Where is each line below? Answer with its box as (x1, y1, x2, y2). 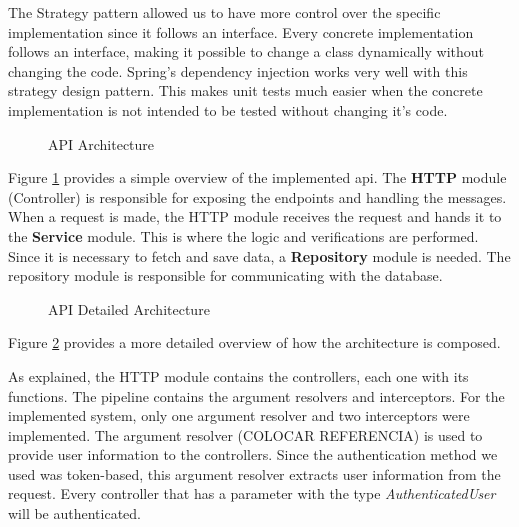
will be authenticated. (8, 503, 142, 524)
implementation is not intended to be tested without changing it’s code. (8, 99, 448, 120)
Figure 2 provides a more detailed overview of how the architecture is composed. (8, 332, 501, 353)
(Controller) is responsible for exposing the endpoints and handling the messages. (8, 186, 507, 207)
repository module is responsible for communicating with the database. (8, 265, 443, 286)
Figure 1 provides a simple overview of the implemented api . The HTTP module (8, 167, 507, 188)
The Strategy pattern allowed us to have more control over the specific (8, 2, 441, 22)
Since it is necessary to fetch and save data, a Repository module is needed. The (8, 245, 511, 266)
